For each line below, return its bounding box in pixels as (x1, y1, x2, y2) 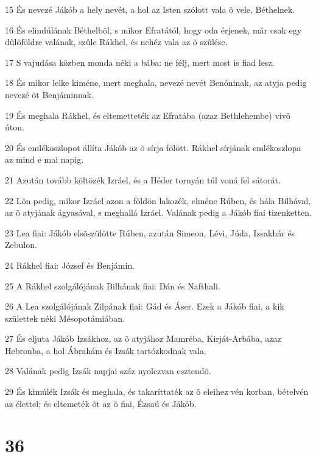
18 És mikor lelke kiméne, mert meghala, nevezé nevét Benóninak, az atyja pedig (5, 76, 307, 89)
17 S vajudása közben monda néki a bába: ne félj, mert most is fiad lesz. (5, 55, 275, 68)
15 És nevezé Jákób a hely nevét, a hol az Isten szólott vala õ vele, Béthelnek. (5, 3, 295, 15)
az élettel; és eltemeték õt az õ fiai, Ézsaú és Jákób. (5, 397, 197, 409)
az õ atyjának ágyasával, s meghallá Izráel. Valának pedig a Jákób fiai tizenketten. (5, 206, 312, 219)
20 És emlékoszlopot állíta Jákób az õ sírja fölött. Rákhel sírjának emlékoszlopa (5, 141, 301, 154)
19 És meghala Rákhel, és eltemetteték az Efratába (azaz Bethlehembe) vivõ (5, 108, 290, 121)
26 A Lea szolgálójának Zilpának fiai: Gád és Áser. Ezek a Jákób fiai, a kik (5, 300, 284, 313)
